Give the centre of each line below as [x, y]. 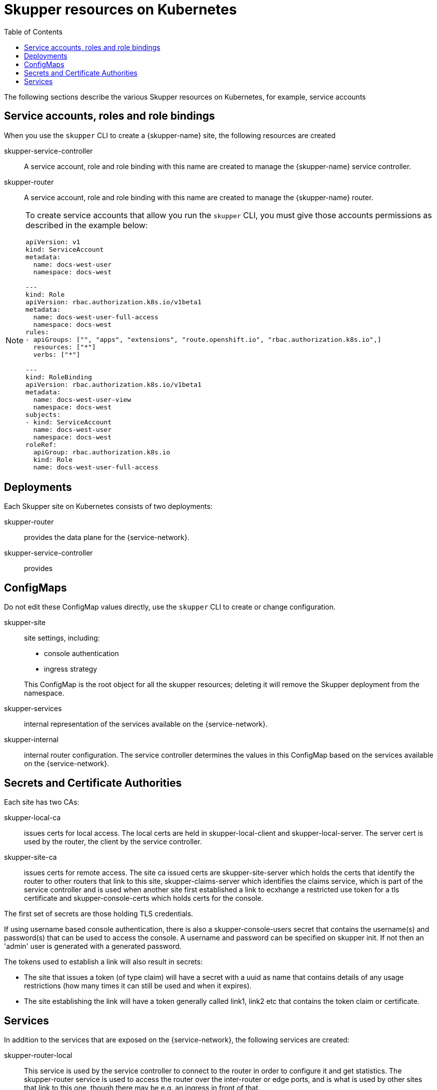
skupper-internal [31, 740]
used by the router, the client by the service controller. [113, 842]
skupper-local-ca [32, 818]
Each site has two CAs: [42, 802]
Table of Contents [33, 32]
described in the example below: [87, 225]
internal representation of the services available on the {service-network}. [146, 724]
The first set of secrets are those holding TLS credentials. [99, 914]
